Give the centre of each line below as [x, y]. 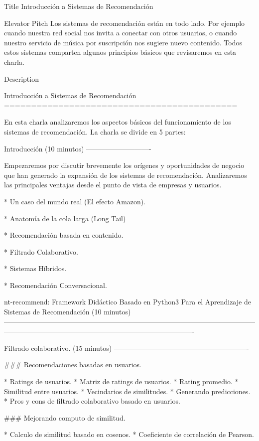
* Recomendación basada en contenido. [64, 235]
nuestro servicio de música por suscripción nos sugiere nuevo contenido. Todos [123, 42]
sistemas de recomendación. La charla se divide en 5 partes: [95, 131]
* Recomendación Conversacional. [56, 285]
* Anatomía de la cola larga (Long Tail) [65, 218]
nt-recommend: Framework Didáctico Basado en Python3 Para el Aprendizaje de [128, 302]
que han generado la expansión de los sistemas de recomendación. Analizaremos [126, 175]
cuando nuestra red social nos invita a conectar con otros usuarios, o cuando [121, 33]
